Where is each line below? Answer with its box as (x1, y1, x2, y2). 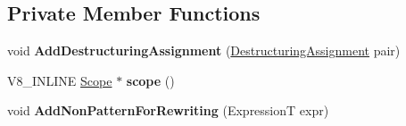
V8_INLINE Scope (7, 71, 112, 89)
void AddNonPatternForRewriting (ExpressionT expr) (7, 101, 329, 120)
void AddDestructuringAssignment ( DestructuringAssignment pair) (7, 41, 401, 60)
